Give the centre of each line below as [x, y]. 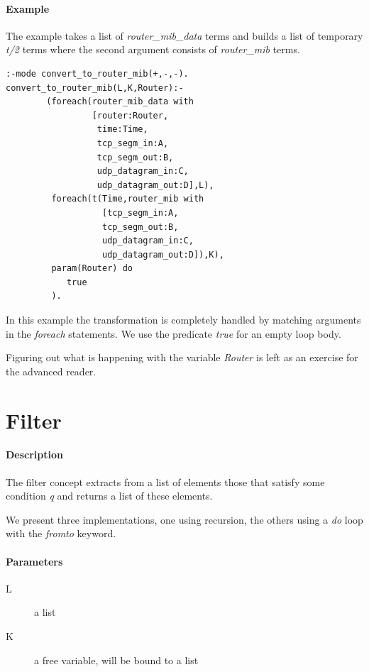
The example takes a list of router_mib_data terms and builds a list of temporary [184, 35]
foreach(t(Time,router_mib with [128, 199]
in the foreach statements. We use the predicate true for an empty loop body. [174, 333]
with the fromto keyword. [61, 533]
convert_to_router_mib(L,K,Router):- [95, 88]
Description [35, 455]
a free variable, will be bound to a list [116, 660]
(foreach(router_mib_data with [120, 102]
